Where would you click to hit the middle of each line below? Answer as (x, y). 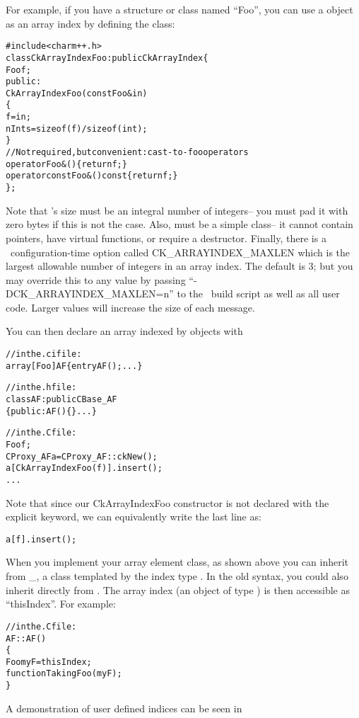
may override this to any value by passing (96, 279)
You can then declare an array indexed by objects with (124, 331)
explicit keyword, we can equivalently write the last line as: (134, 517)
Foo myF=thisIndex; (49, 662)
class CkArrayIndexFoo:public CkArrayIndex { (107, 58)
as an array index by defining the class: (90, 23)
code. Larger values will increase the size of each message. (130, 307)
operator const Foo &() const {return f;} (92, 176)
